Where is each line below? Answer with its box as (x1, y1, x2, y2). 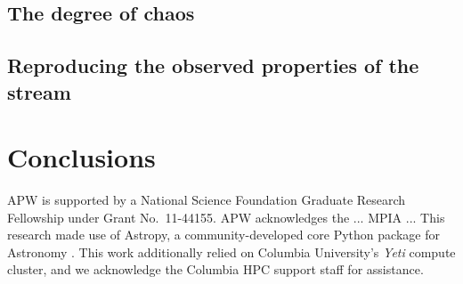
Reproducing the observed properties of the (7, 52, 419, 79)
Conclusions (7, 139, 156, 175)
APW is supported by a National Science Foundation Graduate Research (7, 191, 406, 209)
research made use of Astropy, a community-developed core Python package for (7, 225, 440, 244)
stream (7, 77, 71, 105)
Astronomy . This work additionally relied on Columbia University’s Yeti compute (7, 242, 456, 261)
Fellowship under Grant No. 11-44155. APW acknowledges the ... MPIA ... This (7, 207, 445, 226)
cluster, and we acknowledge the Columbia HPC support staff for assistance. (7, 260, 424, 279)
